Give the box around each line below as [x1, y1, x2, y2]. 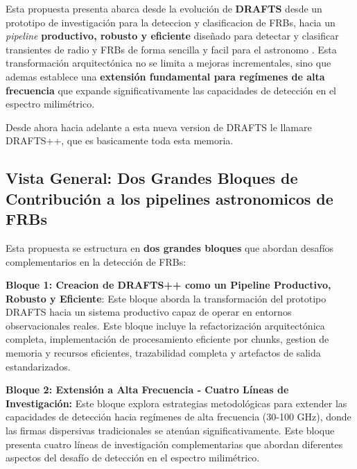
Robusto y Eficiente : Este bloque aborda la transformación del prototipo [6, 291, 326, 305]
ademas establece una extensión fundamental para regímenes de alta [6, 69, 325, 83]
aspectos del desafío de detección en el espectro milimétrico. [6, 450, 260, 465]
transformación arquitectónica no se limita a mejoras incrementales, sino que [6, 56, 331, 70]
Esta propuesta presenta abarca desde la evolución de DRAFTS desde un [6, 1, 322, 15]
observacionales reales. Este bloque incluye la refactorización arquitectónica [6, 318, 325, 332]
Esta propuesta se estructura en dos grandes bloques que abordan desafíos [6, 240, 334, 255]
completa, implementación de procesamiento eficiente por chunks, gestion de [6, 332, 329, 346]
